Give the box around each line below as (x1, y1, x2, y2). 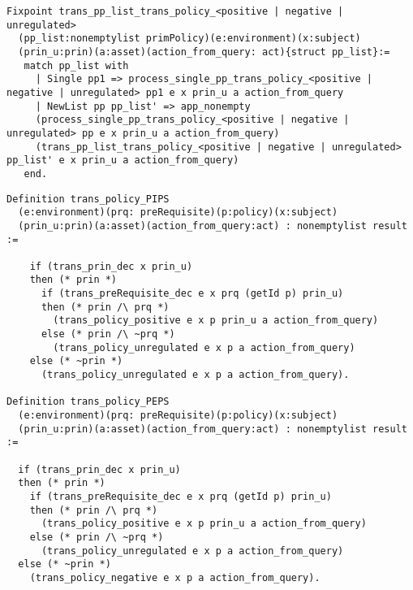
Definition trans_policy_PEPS (6, 396, 170, 408)
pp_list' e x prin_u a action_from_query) (6, 154, 239, 167)
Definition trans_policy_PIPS (6, 193, 170, 205)
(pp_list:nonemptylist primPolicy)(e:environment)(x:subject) (18, 33, 361, 45)
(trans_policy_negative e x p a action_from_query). (29, 571, 321, 583)
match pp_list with (24, 59, 129, 72)
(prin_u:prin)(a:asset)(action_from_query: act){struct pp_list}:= (18, 46, 390, 58)
